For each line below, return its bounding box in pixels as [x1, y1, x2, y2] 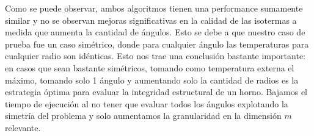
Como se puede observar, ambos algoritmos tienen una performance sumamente [5, 2, 303, 14]
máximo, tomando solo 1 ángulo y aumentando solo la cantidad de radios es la [5, 73, 299, 86]
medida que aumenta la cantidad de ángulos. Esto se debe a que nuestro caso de [5, 26, 305, 38]
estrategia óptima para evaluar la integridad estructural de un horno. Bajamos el [5, 85, 307, 98]
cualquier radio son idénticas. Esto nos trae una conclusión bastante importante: [5, 49, 305, 62]
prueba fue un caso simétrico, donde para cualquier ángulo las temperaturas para [5, 37, 309, 50]
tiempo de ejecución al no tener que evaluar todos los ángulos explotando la [5, 97, 288, 110]
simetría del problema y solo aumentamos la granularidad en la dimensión [5, 109, 282, 122]
